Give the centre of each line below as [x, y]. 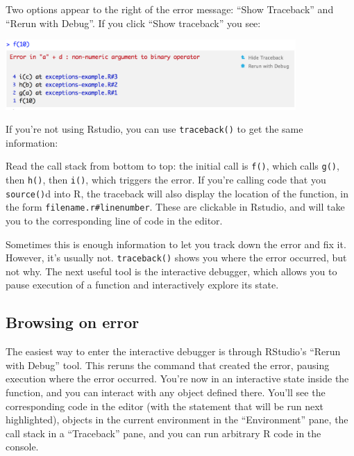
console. [22, 447]
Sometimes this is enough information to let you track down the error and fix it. [176, 244]
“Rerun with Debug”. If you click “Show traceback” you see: [133, 23]
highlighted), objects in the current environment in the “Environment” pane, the [177, 420]
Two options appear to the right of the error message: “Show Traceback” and [170, 9]
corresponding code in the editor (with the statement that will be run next [165, 406]
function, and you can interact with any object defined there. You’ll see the [166, 392]
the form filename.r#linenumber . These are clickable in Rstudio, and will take [175, 207]
